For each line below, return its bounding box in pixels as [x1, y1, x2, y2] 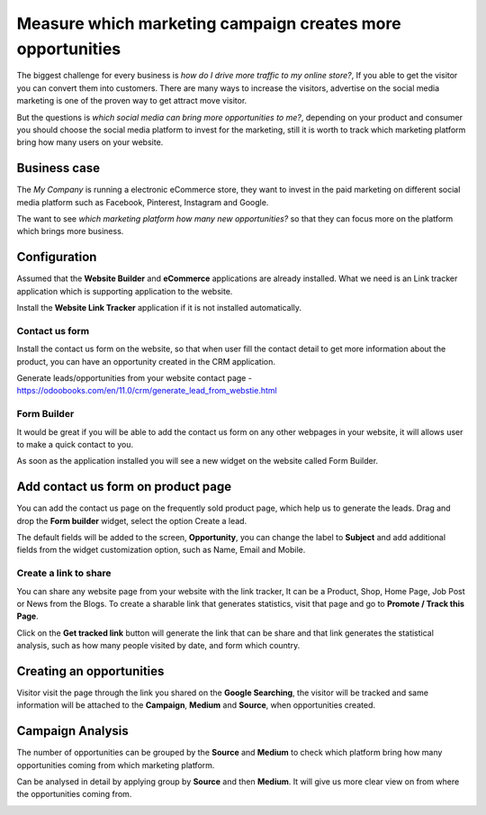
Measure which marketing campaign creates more [16, 14, 401, 33]
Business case [16, 160, 101, 176]
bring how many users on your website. [16, 137, 164, 148]
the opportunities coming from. [16, 789, 132, 800]
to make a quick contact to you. [16, 439, 134, 449]
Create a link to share [16, 567, 112, 580]
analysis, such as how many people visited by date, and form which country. [16, 640, 301, 651]
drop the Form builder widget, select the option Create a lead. [16, 515, 247, 526]
